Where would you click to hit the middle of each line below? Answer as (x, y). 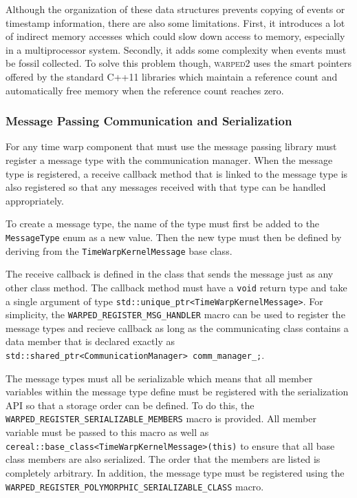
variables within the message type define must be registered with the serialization (177, 392)
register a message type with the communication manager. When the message (169, 159)
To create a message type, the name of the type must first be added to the (163, 224)
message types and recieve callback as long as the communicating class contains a (177, 328)
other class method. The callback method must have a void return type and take (176, 287)
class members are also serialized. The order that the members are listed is (163, 459)
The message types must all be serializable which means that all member (159, 378)
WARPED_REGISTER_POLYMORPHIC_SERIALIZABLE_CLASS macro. (135, 486)
